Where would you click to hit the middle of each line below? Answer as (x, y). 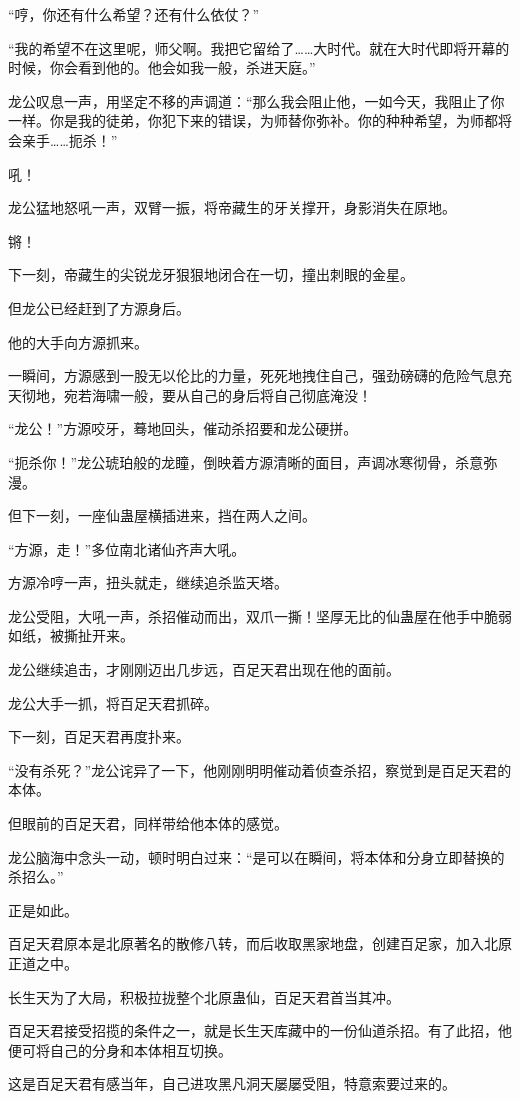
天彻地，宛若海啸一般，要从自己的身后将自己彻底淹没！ (190, 394)
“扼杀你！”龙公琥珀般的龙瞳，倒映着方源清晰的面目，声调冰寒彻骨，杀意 (246, 461)
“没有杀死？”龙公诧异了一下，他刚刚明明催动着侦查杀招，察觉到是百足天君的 (260, 769)
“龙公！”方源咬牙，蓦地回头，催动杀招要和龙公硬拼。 (183, 428)
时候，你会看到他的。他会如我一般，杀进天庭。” (162, 67)
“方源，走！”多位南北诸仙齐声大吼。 (127, 548)
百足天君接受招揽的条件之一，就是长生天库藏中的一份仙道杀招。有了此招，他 (260, 1030)
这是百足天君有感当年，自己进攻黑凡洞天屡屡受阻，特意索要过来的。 (232, 1083)
